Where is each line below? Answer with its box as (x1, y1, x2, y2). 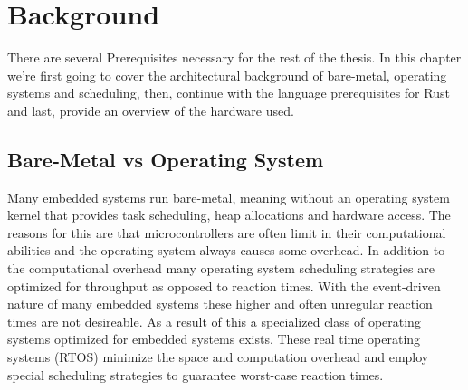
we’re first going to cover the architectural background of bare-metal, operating (7, 65, 447, 84)
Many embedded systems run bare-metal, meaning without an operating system (7, 187, 450, 206)
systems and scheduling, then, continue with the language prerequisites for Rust (7, 83, 450, 102)
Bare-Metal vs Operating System (7, 145, 324, 173)
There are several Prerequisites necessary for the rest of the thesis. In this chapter (7, 48, 462, 67)
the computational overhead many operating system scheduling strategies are (7, 259, 435, 278)
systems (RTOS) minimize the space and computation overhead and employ (7, 347, 429, 366)
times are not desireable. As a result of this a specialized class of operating (7, 311, 421, 330)
